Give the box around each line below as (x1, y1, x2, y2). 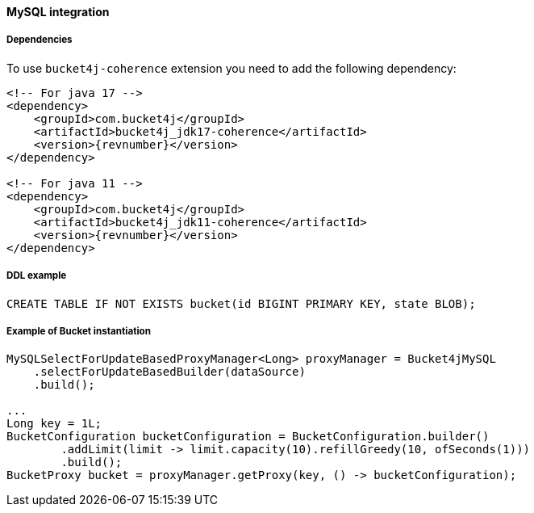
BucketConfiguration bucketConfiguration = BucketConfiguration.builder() (6, 430, 490, 444)
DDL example (6, 270, 67, 282)
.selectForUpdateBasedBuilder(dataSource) (33, 365, 306, 379)
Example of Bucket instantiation (6, 325, 151, 337)
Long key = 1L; (6, 417, 102, 431)
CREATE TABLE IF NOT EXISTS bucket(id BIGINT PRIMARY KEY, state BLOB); (6, 296, 476, 310)
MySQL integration (6, 5, 110, 19)
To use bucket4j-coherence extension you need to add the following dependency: (6, 61, 457, 75)
